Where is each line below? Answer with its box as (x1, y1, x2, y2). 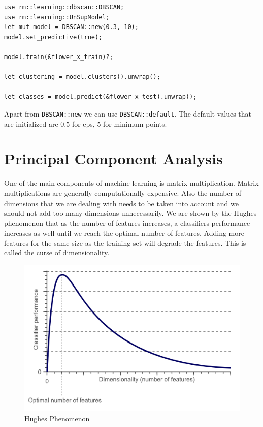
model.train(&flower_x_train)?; (4, 53, 113, 61)
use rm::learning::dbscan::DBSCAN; (4, 4, 124, 11)
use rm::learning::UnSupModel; (4, 13, 110, 21)
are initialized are (4, 118, 58, 129)
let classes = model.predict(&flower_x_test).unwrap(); (4, 93, 197, 101)
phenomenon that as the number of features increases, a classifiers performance (4, 217, 250, 228)
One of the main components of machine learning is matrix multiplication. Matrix (4, 178, 259, 188)
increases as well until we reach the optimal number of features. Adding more (4, 227, 244, 238)
